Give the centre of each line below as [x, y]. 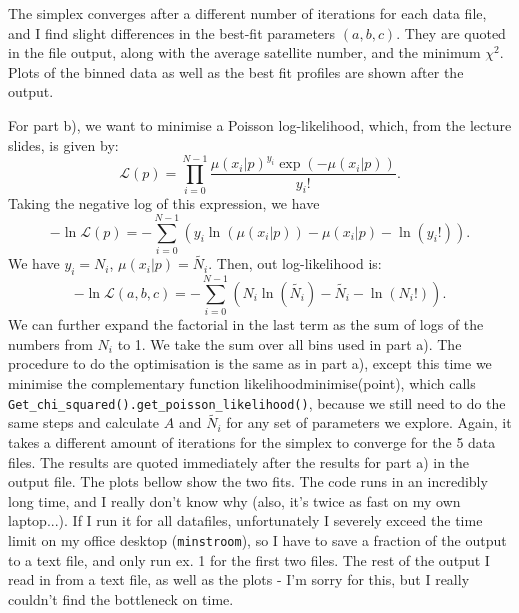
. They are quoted [451, 32]
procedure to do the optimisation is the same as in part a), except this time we [250, 363]
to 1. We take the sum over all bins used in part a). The [289, 343]
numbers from [50, 343]
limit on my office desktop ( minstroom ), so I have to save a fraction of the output [257, 539]
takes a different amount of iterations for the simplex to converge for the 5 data [252, 441]
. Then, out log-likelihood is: [295, 263]
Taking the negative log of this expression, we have [164, 203]
